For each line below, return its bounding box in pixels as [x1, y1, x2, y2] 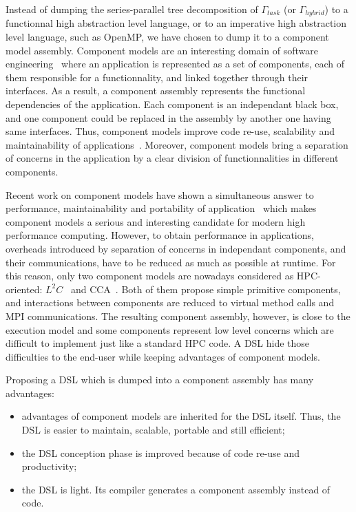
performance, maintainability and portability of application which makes [6, 201, 317, 215]
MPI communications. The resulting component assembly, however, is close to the [6, 308, 350, 323]
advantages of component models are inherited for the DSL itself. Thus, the [21, 409, 341, 423]
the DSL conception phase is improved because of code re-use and [21, 445, 300, 460]
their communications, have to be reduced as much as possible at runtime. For [6, 255, 336, 269]
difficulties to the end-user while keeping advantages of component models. [6, 349, 320, 363]
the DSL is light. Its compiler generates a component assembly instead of [21, 482, 331, 496]
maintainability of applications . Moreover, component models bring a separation [6, 137, 348, 151]
